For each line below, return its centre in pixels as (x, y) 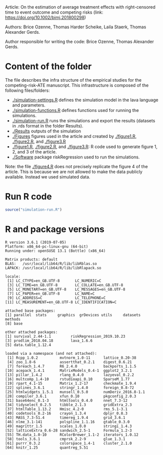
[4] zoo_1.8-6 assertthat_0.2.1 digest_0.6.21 (70, 362)
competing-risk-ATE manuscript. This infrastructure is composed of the (77, 85)
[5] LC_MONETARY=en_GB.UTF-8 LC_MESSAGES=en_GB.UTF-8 (66, 289)
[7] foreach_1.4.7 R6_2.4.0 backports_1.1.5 (72, 366)
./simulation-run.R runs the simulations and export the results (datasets (83, 120)
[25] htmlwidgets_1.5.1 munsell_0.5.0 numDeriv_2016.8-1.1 (75, 392)
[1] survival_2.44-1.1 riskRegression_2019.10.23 (65, 336)
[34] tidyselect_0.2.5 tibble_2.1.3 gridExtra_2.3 (69, 405)
